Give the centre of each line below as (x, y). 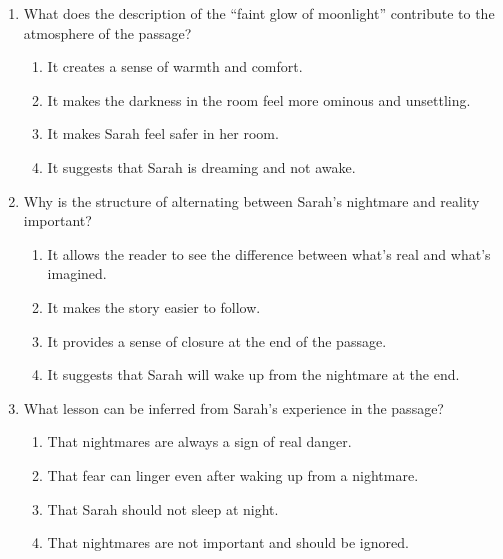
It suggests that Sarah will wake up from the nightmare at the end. (253, 374)
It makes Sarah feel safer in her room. (163, 133)
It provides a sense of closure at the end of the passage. (217, 340)
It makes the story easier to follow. (154, 306)
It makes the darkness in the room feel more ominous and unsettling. (259, 99)
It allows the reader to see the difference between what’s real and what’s (269, 253)
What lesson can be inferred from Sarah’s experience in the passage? (233, 407)
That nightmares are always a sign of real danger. (199, 441)
